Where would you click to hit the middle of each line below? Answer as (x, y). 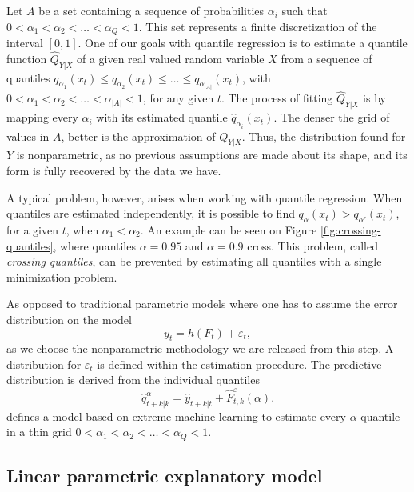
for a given (32, 229)
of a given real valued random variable (170, 58)
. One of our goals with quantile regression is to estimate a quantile (243, 43)
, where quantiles (94, 245)
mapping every (42, 117)
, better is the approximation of (138, 136)
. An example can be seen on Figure (229, 229)
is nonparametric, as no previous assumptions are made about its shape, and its (212, 155)
